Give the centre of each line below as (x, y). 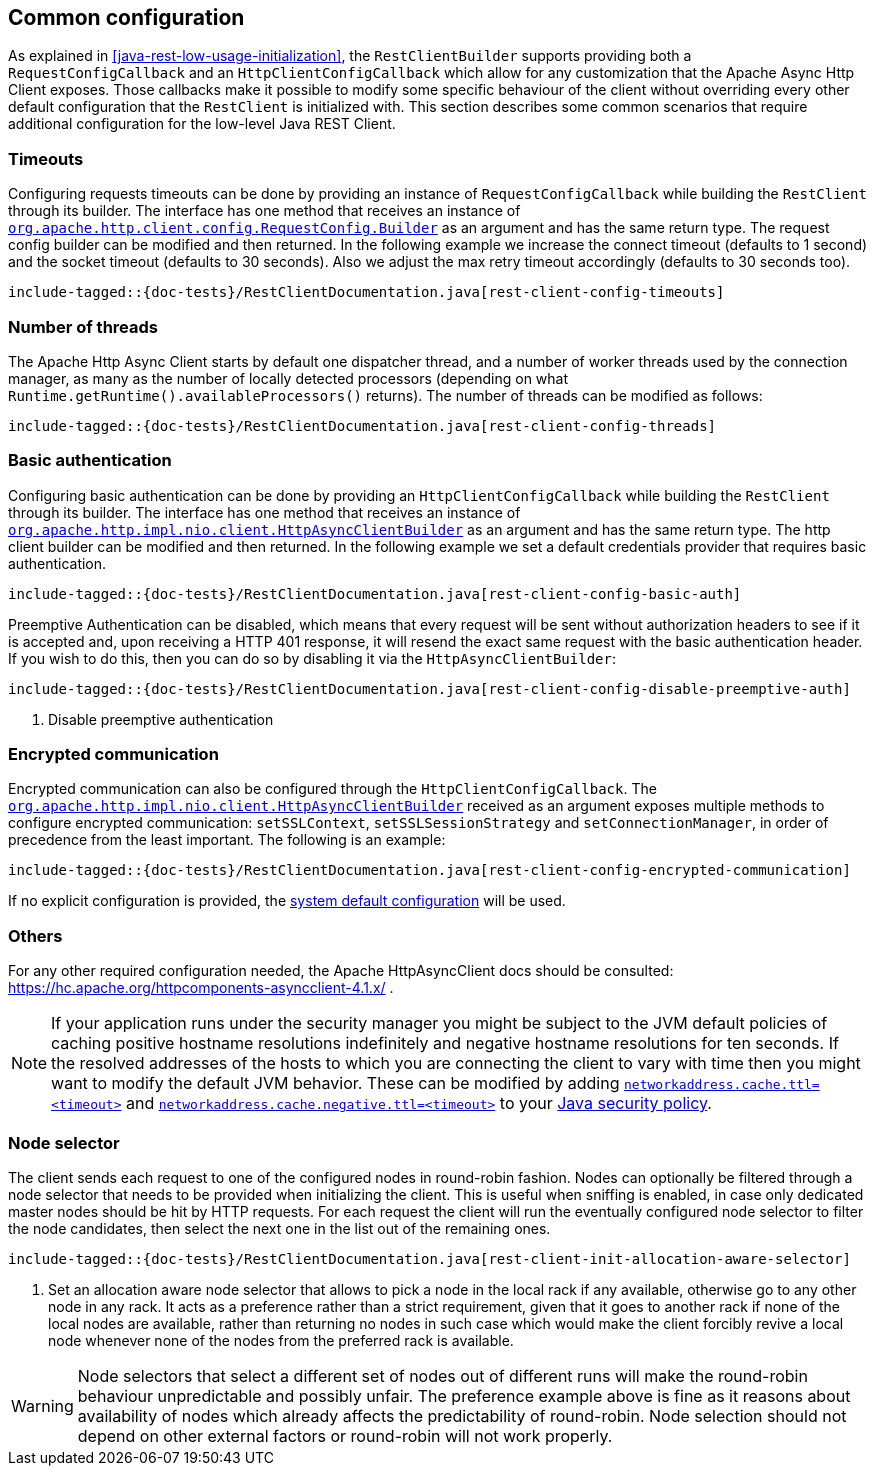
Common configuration (126, 17)
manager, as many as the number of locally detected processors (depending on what (288, 378)
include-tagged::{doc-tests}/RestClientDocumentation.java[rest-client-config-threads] (362, 425)
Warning (42, 1405)
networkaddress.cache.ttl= (722, 1085)
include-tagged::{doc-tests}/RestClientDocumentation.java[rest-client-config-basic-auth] (375, 593)
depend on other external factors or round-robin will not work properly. (345, 1435)
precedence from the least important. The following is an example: (227, 840)
